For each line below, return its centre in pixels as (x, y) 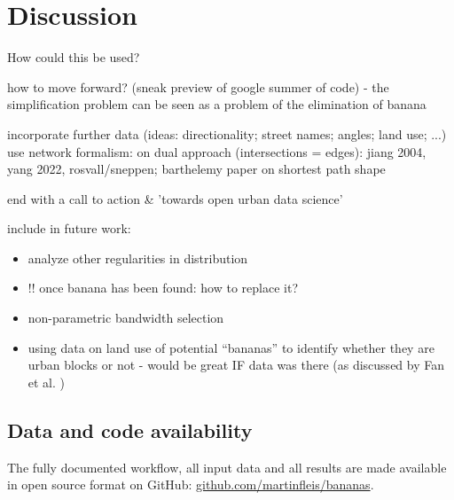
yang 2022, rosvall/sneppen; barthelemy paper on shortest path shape (196, 169)
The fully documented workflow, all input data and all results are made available (227, 467)
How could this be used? (74, 57)
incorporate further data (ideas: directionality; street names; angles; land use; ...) (227, 133)
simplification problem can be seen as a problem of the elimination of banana (217, 104)
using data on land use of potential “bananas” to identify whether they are (231, 347)
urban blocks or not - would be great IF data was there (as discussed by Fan (236, 365)
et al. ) (47, 382)
